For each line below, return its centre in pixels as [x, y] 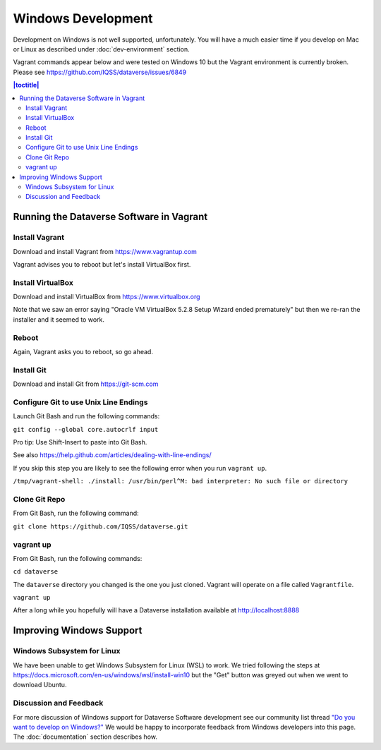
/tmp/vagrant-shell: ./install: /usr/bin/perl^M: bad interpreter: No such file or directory [181, 481]
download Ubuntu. [40, 685]
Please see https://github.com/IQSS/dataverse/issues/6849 [100, 72]
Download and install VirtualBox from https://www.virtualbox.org [107, 297]
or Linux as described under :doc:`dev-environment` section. [101, 49]
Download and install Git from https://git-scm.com [86, 384]
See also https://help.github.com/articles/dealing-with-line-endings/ [112, 455]
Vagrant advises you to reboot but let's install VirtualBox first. [102, 264]
